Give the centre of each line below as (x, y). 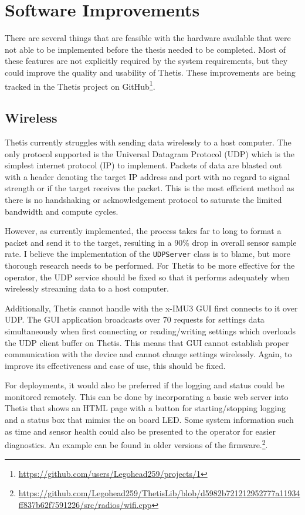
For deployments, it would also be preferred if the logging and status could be (145, 385)
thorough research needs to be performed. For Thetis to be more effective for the (150, 265)
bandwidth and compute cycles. (62, 211)
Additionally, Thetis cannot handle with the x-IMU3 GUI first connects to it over (151, 308)
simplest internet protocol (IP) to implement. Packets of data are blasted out (143, 165)
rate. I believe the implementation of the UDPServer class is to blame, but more (148, 254)
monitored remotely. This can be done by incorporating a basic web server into (147, 396)
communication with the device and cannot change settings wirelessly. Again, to (148, 354)
